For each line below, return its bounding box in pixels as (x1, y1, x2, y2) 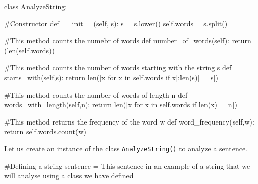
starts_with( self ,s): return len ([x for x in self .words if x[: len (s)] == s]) (4, 72, 218, 82)
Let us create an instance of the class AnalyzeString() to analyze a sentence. (4, 143, 247, 154)
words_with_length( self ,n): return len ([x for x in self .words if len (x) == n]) (4, 99, 237, 110)
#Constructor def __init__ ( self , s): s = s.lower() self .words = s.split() (4, 18, 228, 28)
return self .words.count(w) (4, 126, 86, 137)
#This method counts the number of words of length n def (4, 89, 188, 100)
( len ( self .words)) (4, 45, 55, 55)
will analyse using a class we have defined (4, 170, 134, 181)
